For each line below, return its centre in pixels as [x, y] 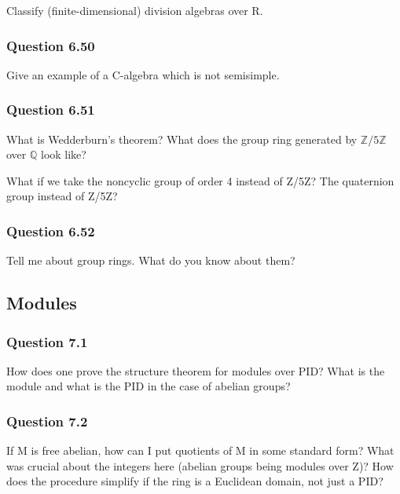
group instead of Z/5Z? [62, 196]
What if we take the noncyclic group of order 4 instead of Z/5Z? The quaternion [200, 180]
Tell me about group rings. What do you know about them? [151, 260]
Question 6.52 [51, 231]
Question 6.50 [51, 45]
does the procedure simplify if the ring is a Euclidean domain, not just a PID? [195, 481]
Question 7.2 [47, 421]
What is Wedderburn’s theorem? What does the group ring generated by [182, 139]
